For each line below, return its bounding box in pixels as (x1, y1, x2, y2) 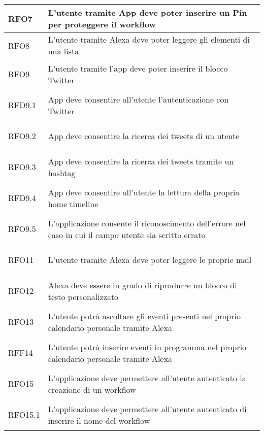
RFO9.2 (8, 130, 36, 142)
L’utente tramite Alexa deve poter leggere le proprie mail (48, 254, 252, 265)
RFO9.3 (8, 161, 36, 173)
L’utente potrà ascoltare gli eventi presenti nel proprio (48, 310, 241, 322)
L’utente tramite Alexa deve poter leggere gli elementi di (48, 34, 250, 45)
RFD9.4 (8, 192, 36, 204)
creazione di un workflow (48, 383, 136, 395)
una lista (48, 45, 79, 57)
